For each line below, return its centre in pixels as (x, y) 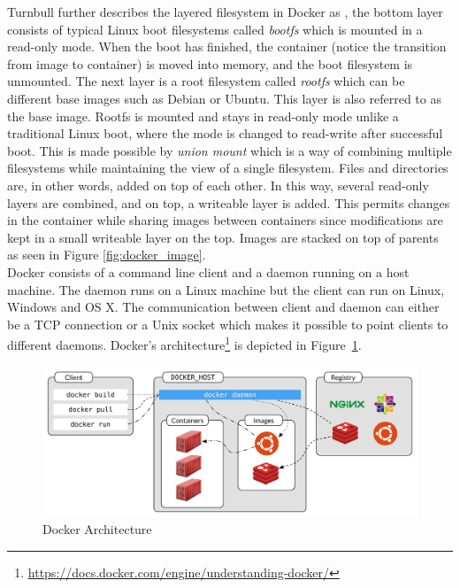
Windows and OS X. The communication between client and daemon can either (223, 307)
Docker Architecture (97, 529)
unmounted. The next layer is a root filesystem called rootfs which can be (206, 81)
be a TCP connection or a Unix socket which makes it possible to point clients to (228, 324)
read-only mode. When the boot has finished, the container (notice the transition (227, 46)
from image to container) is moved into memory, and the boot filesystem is (210, 63)
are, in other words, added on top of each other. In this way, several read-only (218, 185)
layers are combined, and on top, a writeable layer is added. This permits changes (229, 202)
